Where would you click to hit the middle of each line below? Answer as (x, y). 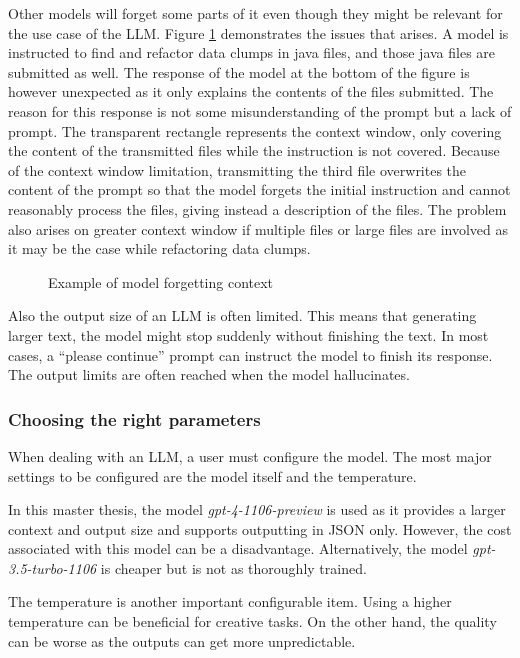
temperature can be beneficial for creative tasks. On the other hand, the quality (252, 621)
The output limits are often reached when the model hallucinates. (209, 374)
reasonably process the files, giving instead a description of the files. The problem (257, 208)
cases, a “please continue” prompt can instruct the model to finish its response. (250, 354)
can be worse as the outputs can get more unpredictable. (182, 640)
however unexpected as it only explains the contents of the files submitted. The (251, 91)
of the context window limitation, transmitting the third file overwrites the (237, 169)
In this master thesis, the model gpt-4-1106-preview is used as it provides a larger (257, 509)
